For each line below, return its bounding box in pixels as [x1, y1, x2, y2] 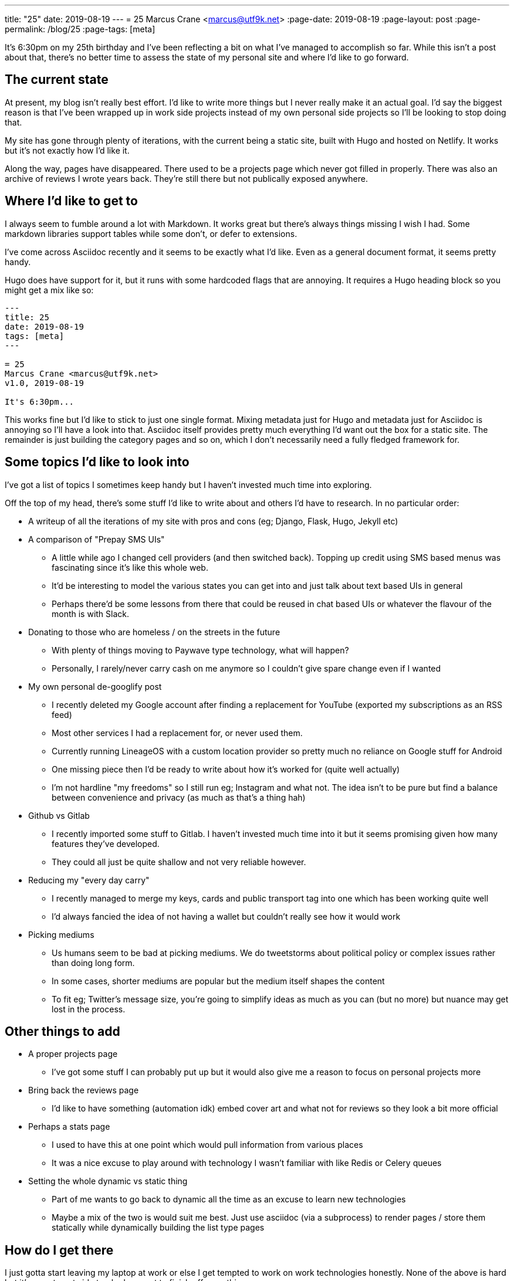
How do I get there [5, 1242, 114, 1258]
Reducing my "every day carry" [28, 875, 150, 885]
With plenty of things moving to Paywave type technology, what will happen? [52, 645, 349, 655]
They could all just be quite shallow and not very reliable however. [52, 856, 306, 867]
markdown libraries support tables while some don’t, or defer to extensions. [5, 228, 297, 239]
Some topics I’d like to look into [5, 455, 190, 470]
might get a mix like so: [5, 284, 94, 295]
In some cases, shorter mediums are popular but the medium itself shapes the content [52, 975, 385, 986]
